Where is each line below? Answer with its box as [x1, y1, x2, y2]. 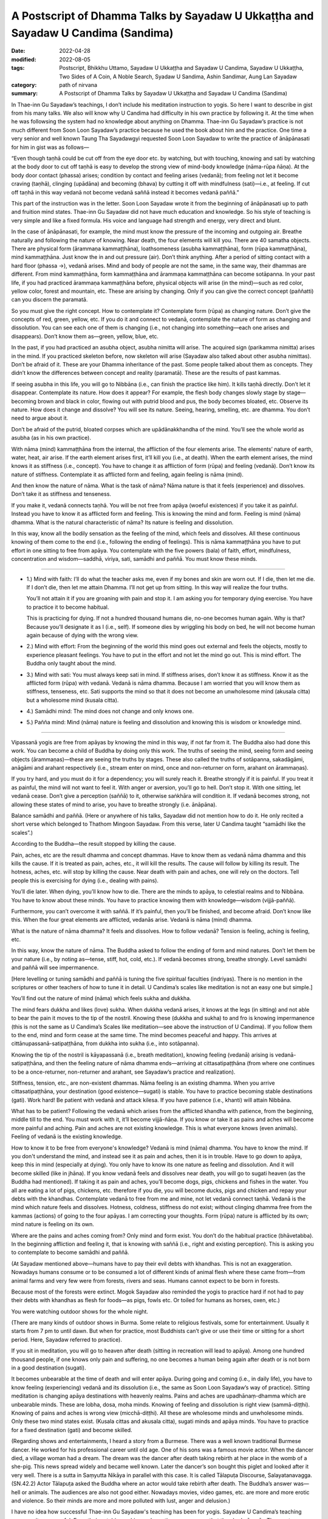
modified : [11, 55, 36, 63]
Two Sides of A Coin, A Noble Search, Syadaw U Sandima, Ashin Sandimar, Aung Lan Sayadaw [59, 73, 297, 80]
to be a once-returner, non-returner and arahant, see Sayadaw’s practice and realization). [11, 1068, 236, 1075]
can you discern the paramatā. [11, 296, 88, 303]
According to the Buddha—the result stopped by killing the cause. [11, 840, 176, 848]
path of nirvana [59, 81, 97, 88]
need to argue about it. [11, 414, 69, 422]
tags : [11, 64, 25, 72]
